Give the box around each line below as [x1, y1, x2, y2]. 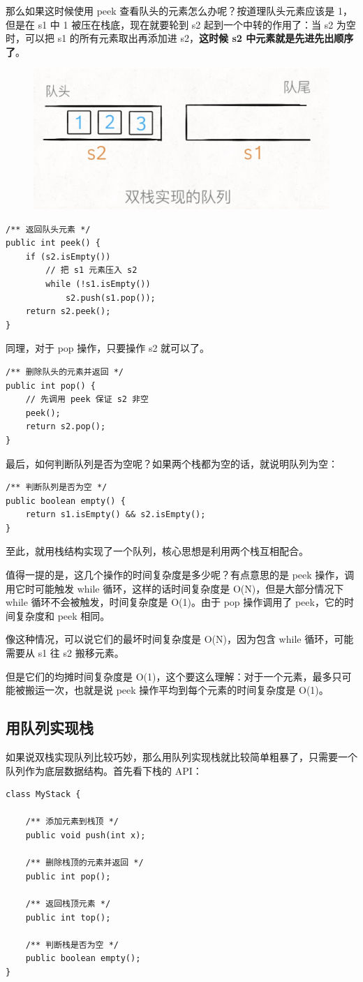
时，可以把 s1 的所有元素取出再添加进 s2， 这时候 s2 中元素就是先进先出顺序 [6, 31, 354, 45]
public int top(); [25, 912, 111, 923]
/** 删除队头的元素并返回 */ [6, 366, 124, 377]
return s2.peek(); [25, 306, 111, 317]
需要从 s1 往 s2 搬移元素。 [6, 646, 124, 660]
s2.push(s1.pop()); [65, 292, 156, 303]
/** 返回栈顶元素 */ [25, 898, 111, 909]
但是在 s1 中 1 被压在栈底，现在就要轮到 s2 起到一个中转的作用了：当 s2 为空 [6, 17, 356, 31]
